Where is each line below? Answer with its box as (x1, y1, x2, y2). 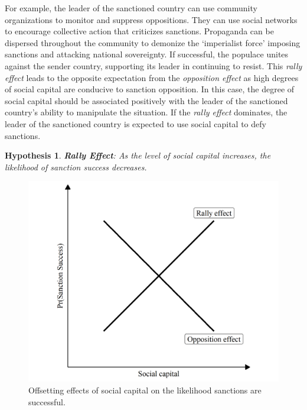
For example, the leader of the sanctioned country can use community (5, 2, 257, 14)
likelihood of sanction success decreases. (5, 160, 147, 173)
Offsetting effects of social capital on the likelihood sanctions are (28, 384, 262, 396)
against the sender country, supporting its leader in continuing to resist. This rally (5, 59, 302, 72)
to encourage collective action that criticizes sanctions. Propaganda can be (5, 25, 274, 37)
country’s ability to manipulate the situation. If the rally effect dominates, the (5, 106, 288, 118)
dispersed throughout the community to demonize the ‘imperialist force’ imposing (5, 36, 301, 49)
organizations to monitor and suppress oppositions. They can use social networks (5, 13, 298, 25)
